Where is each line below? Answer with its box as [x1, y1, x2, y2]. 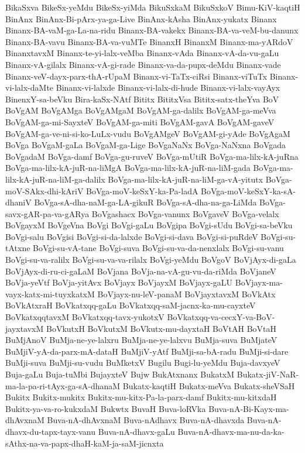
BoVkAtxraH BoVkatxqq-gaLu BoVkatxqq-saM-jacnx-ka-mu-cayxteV [5, 299, 256, 311]
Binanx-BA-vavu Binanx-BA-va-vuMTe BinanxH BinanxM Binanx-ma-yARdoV [5, 35, 293, 47]
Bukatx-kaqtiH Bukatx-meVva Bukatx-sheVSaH [122, 379, 295, 392]
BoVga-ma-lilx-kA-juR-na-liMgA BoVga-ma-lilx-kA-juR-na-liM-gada [5, 162, 251, 174]
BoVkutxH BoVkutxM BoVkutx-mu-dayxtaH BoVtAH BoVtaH [46, 322, 276, 334]
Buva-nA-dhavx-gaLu [98, 425, 175, 437]
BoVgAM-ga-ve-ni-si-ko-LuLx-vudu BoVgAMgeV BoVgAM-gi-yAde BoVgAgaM [5, 127, 290, 139]
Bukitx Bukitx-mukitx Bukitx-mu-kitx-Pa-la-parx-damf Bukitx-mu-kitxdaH [5, 391, 277, 403]
